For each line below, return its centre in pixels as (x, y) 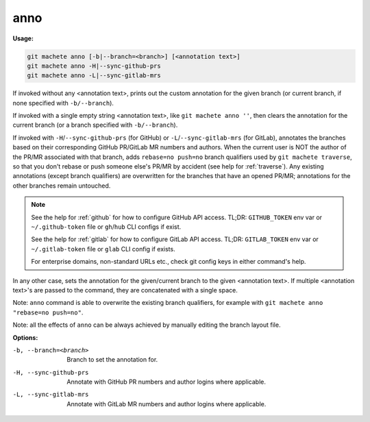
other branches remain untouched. (62, 186)
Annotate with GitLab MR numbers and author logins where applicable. (166, 404)
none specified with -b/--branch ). (63, 103)
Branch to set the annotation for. (112, 360)
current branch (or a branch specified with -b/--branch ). (95, 125)
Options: (25, 337)
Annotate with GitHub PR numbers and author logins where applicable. (166, 382)
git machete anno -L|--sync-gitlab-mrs (94, 76)
